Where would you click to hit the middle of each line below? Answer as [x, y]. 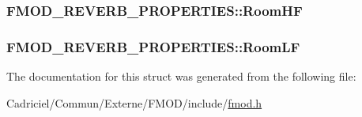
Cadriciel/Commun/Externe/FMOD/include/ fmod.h [134, 102]
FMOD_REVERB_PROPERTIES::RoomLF [153, 46]
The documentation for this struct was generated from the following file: [181, 76]
